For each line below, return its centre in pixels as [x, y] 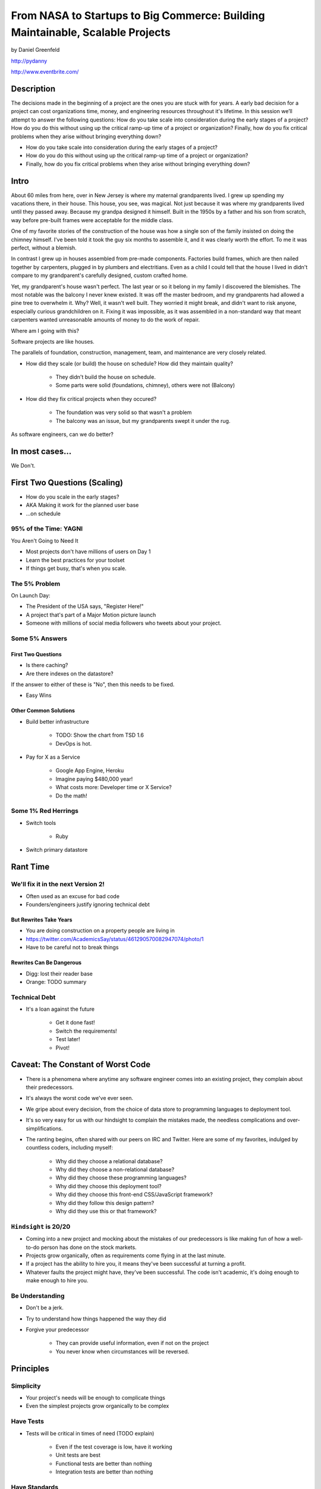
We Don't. [23, 465]
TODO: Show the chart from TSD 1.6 [100, 735]
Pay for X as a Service [53, 757]
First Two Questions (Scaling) [67, 482]
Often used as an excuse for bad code [73, 896]
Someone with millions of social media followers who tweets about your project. [124, 623]
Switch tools [41, 823]
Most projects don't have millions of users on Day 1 [88, 552]
